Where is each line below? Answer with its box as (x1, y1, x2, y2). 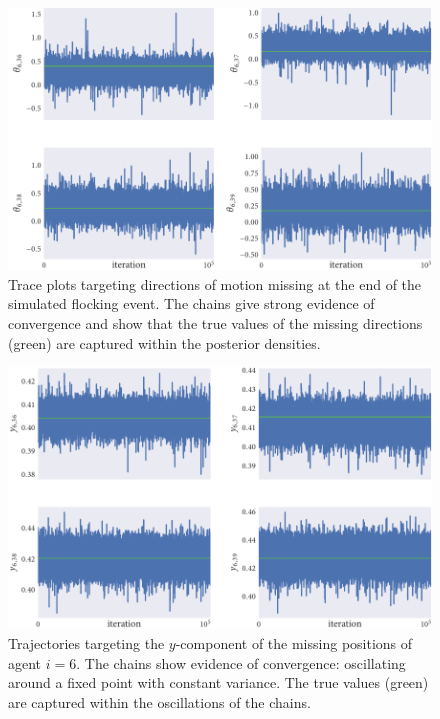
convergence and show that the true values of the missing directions (8, 313, 423, 334)
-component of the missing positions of (175, 633, 413, 654)
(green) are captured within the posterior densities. (8, 332, 321, 353)
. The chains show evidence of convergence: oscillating (76, 652, 406, 673)
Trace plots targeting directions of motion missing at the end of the (8, 273, 422, 294)
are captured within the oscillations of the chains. (8, 691, 311, 712)
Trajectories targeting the (8, 633, 165, 654)
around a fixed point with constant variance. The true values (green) (8, 672, 429, 693)
